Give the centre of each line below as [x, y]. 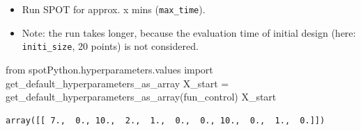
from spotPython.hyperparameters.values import [109, 69]
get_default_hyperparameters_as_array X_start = [117, 83]
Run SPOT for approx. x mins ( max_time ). [114, 9]
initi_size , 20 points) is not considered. [110, 46]
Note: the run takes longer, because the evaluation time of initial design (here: [189, 32]
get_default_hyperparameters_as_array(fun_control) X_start [141, 97]
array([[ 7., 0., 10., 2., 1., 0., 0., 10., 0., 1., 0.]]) [166, 120]
